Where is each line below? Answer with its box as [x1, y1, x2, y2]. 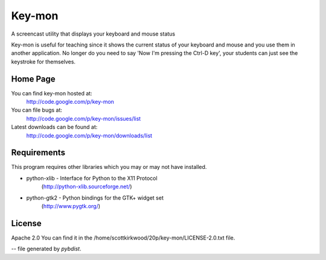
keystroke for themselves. [11, 58, 75, 65]
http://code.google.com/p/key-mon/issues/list [26, 115, 141, 122]
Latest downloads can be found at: [11, 124, 98, 131]
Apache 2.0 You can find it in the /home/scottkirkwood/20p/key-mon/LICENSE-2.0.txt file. [11, 234, 235, 241]
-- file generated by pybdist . [11, 245, 81, 253]
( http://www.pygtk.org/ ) [41, 203, 101, 210]
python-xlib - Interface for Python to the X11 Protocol [26, 174, 158, 182]
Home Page [11, 74, 56, 84]
